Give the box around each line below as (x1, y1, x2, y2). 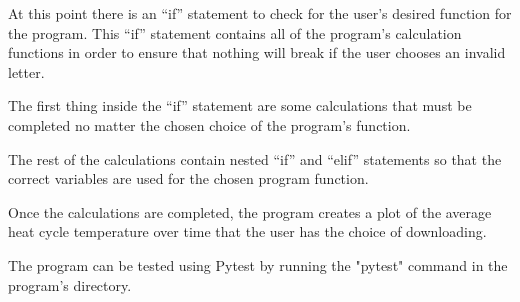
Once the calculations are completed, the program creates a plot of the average (8, 201, 492, 222)
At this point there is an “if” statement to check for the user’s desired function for (8, 3, 512, 23)
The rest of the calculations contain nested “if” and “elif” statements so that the (8, 148, 502, 169)
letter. (8, 61, 45, 82)
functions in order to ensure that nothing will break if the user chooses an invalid (8, 42, 506, 63)
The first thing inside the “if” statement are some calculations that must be (8, 95, 472, 116)
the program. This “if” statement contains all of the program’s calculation (8, 22, 462, 43)
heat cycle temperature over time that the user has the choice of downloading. (8, 221, 487, 242)
